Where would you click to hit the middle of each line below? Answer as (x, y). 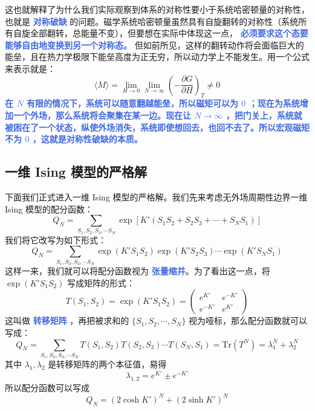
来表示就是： (30, 68)
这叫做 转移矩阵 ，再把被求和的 (67, 321)
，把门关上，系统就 (264, 115)
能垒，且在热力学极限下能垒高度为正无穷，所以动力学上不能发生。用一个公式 (157, 57)
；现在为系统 (274, 103)
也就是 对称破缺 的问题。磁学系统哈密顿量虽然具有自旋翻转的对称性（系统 (152, 21)
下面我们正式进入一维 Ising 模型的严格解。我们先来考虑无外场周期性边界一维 (156, 196)
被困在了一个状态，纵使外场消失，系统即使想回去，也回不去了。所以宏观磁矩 (157, 127)
